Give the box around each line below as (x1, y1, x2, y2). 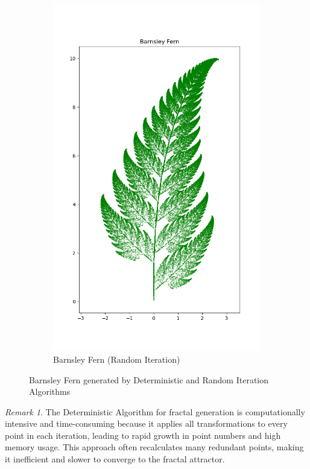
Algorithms (29, 385, 71, 398)
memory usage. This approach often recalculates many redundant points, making (5, 441, 304, 453)
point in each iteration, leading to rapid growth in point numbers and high (5, 429, 281, 441)
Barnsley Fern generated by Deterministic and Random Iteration (29, 373, 269, 386)
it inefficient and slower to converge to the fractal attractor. (5, 453, 225, 465)
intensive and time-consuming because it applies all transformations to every (5, 417, 288, 430)
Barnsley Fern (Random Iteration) (53, 353, 180, 365)
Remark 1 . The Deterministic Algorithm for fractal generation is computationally (5, 405, 305, 418)
